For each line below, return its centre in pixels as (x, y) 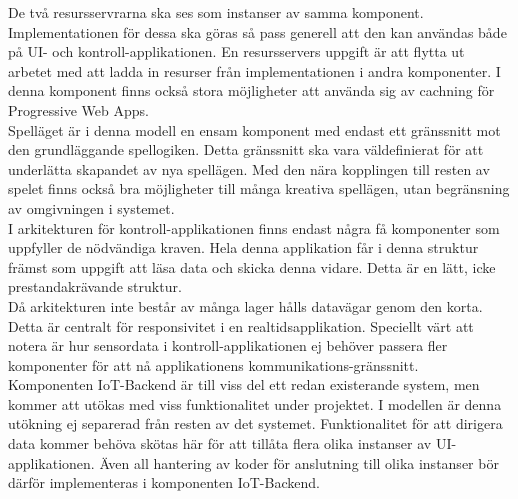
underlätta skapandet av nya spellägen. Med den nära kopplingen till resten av (249, 168)
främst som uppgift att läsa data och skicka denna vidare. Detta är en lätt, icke (252, 266)
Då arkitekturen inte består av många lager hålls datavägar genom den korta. (245, 305)
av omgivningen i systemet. (91, 207)
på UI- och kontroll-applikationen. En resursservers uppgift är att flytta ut (236, 51)
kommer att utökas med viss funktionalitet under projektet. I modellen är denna (255, 403)
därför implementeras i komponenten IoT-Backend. (164, 482)
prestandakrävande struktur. (95, 286)
